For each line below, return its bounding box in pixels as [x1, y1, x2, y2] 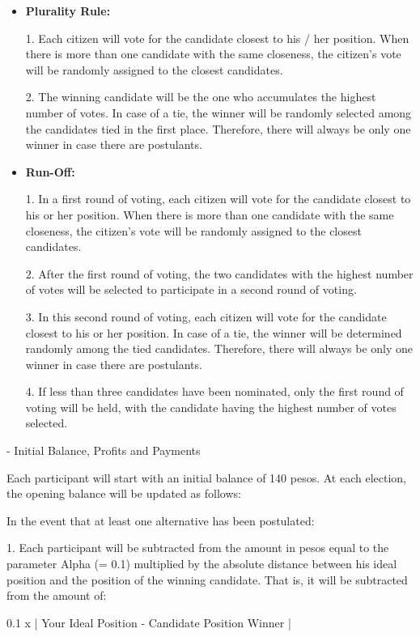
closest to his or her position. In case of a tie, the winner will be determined [25, 324, 402, 341]
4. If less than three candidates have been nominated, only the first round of [25, 383, 404, 400]
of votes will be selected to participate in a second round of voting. [25, 281, 357, 298]
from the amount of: [6, 587, 107, 604]
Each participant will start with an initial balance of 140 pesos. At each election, [6, 469, 407, 486]
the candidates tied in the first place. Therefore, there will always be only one [25, 120, 411, 137]
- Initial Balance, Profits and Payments [6, 442, 201, 459]
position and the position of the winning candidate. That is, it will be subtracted [6, 571, 408, 588]
